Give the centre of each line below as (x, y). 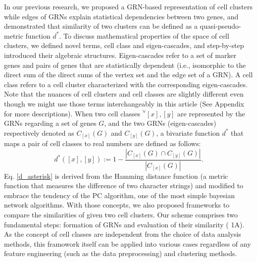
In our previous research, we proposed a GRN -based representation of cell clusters (128, 6)
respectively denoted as (39, 132)
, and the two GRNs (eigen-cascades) (160, 123)
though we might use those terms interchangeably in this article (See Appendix (124, 103)
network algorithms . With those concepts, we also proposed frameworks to (117, 205)
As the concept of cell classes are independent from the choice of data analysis (123, 234)
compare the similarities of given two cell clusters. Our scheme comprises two (121, 215)
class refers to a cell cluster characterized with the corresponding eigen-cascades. (126, 84)
